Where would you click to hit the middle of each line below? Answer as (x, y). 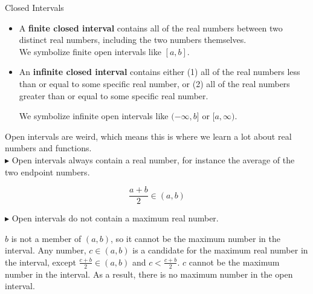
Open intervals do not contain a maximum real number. (115, 218)
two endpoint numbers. (47, 171)
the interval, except (40, 262)
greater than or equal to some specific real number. (114, 95)
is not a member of (46, 238)
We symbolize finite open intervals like (90, 51)
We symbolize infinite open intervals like (94, 116)
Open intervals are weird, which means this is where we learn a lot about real (148, 136)
